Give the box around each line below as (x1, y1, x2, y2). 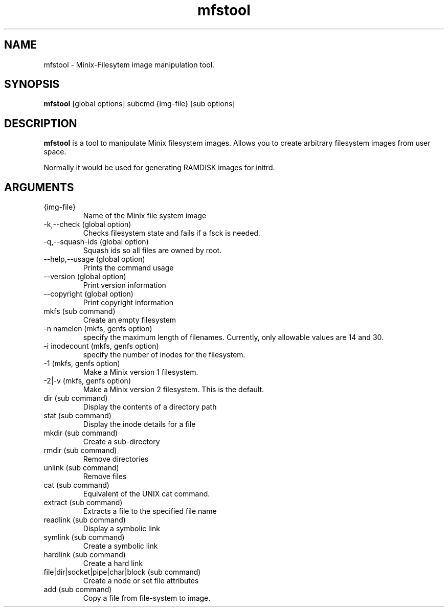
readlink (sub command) (43, 515, 126, 525)
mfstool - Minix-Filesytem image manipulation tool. (43, 60, 215, 69)
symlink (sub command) (43, 533, 125, 542)
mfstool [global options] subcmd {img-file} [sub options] (43, 99, 235, 108)
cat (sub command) (43, 481, 109, 490)
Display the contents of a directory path (83, 402, 217, 412)
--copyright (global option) (43, 289, 133, 299)
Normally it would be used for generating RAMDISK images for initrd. (43, 163, 275, 172)
